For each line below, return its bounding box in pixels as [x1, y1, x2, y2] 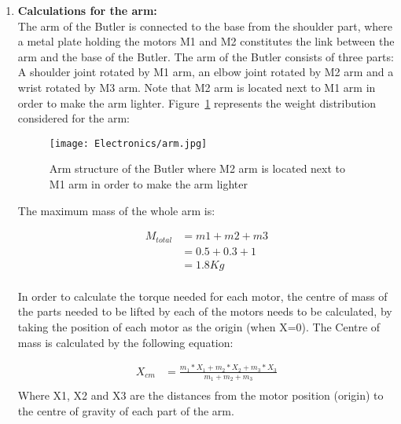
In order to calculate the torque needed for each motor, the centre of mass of [17, 287, 388, 304]
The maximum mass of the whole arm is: [17, 202, 215, 218]
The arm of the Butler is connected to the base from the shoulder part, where [17, 17, 393, 34]
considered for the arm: [17, 110, 130, 126]
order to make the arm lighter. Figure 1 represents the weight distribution [17, 94, 377, 111]
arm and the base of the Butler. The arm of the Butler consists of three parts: [17, 48, 394, 64]
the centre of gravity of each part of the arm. [17, 402, 234, 419]
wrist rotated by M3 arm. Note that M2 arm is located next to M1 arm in [17, 79, 376, 95]
